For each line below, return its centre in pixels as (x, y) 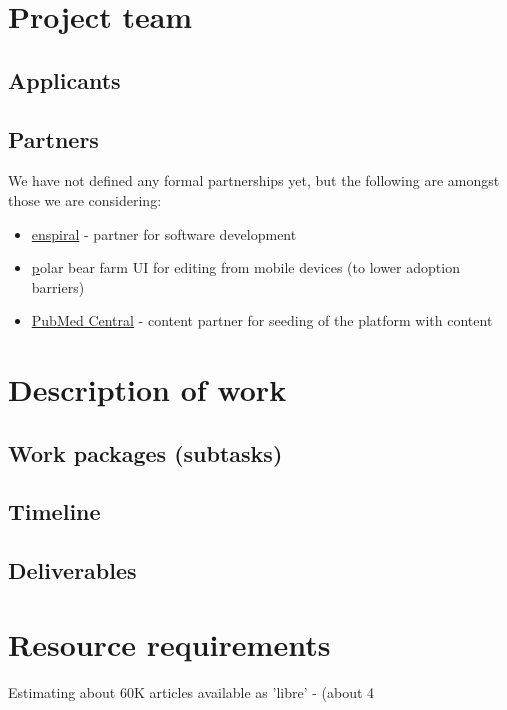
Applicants (64, 79)
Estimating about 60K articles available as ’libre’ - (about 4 (191, 691)
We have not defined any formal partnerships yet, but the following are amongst (254, 180)
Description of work (147, 389)
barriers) (58, 286)
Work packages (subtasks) (145, 452)
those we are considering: (85, 199)
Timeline (54, 511)
